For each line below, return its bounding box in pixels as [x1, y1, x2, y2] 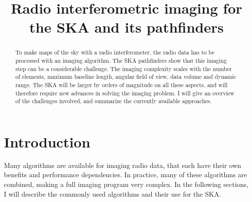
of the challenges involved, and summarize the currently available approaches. [15, 97, 212, 105]
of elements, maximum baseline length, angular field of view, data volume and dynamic [15, 73, 236, 81]
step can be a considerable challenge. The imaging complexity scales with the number [15, 64, 232, 73]
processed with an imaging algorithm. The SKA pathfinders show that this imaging [15, 56, 227, 65]
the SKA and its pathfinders [29, 17, 224, 37]
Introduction [4, 131, 90, 151]
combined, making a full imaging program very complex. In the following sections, [4, 179, 249, 189]
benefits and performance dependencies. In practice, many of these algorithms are [4, 169, 247, 180]
